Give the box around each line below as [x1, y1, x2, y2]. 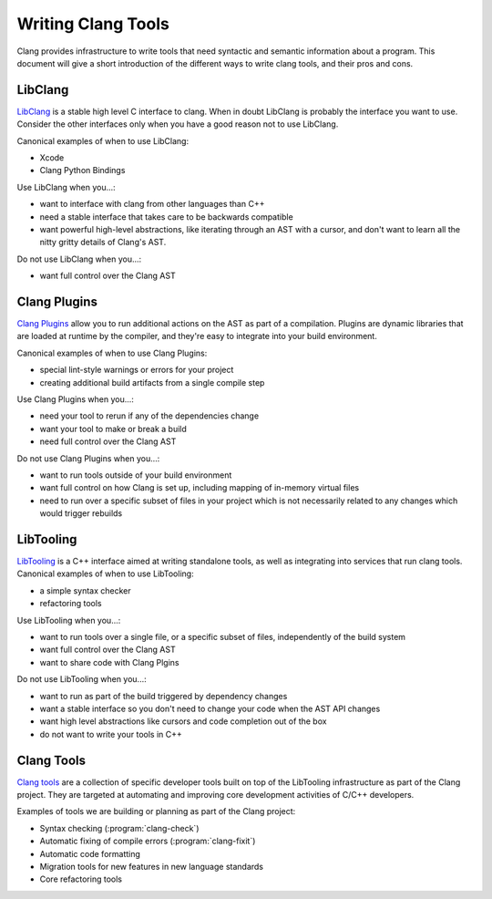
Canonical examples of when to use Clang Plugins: [16, 347, 208, 358]
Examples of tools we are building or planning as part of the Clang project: [16, 806, 296, 817]
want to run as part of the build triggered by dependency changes [39, 690, 288, 701]
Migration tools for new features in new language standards [39, 861, 264, 872]
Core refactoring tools [39, 873, 123, 884]
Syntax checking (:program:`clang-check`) [39, 822, 200, 833]
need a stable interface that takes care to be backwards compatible [39, 211, 293, 222]
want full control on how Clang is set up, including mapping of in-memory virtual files [39, 482, 360, 493]
